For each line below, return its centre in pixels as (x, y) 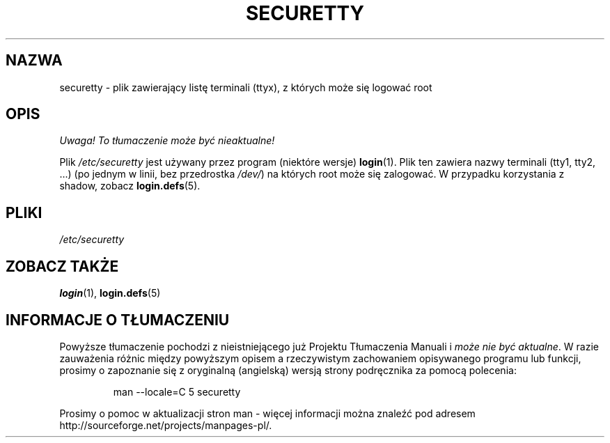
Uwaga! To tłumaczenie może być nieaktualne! (167, 141)
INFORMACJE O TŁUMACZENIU (118, 320)
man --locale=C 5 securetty (177, 391)
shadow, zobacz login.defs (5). (130, 186)
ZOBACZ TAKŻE (62, 266)
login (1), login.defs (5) (110, 293)
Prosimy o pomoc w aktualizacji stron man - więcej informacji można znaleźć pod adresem (267, 413)
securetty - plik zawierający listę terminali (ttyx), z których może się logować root (246, 87)
